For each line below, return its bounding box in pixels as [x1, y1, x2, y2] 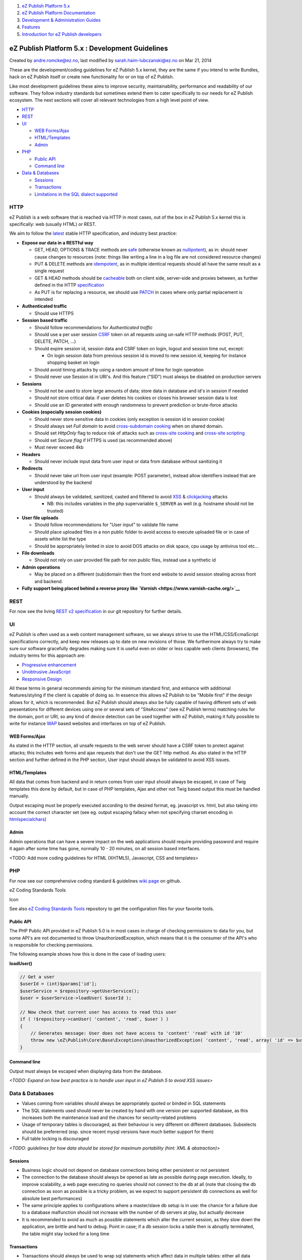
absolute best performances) [22, 1195, 83, 1202]
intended [34, 296, 53, 302]
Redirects [22, 465, 43, 471]
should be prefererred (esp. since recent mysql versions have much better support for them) [22, 1128, 214, 1135]
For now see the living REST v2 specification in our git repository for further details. [9, 608, 182, 614]
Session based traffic [22, 318, 68, 324]
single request [34, 268, 64, 274]
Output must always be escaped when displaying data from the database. [9, 1068, 163, 1074]
